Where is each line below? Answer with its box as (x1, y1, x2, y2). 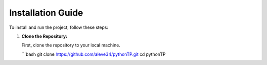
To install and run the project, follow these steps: (9, 24, 109, 30)
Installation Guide (9, 7, 84, 18)
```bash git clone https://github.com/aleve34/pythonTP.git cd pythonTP (21, 51, 166, 57)
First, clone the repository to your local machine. (21, 42, 121, 48)
